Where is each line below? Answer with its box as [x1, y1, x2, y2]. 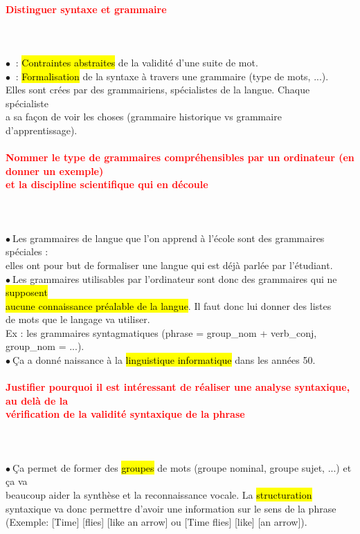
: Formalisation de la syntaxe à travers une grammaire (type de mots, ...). [15, 68, 329, 83]
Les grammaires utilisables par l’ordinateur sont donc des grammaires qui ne [12, 271, 337, 286]
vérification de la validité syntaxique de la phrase [6, 407, 245, 421]
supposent [6, 285, 48, 300]
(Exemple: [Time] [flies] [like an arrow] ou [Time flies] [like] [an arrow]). [6, 515, 307, 529]
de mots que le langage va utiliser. [6, 312, 150, 326]
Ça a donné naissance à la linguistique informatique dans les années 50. [12, 353, 316, 367]
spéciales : [6, 244, 48, 259]
